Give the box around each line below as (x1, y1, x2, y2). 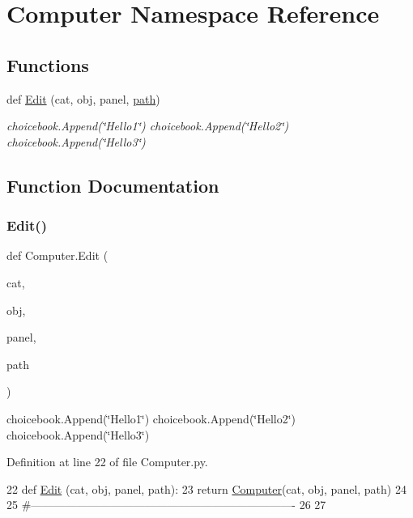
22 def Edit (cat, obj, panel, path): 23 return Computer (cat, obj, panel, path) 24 (6, 480, 407, 497)
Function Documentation (6, 172, 219, 197)
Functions (6, 52, 89, 77)
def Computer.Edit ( (6, 247, 109, 264)
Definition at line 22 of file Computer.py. (6, 453, 208, 470)
